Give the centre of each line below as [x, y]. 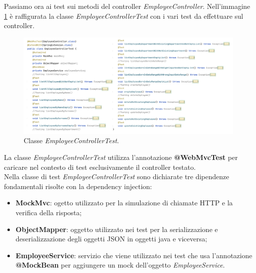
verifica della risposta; [49, 212]
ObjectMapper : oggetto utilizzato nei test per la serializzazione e [117, 229]
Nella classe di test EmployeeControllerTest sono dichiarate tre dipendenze [117, 176]
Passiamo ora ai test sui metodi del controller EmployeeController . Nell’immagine [127, 6]
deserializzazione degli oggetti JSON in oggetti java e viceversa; [111, 239]
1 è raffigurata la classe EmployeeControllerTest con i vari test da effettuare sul [124, 16]
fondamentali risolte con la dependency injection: [78, 186]
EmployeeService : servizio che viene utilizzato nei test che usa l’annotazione [134, 255]
